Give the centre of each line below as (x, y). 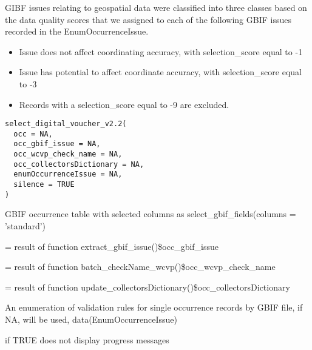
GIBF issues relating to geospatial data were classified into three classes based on (156, 7)
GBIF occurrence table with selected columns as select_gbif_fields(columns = (151, 214)
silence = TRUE (44, 185)
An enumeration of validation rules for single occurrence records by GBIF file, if (154, 307)
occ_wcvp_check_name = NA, (68, 154)
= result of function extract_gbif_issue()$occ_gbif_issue (112, 246)
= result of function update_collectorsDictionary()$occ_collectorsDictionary (148, 287)
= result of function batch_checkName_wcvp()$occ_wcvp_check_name (140, 267)
